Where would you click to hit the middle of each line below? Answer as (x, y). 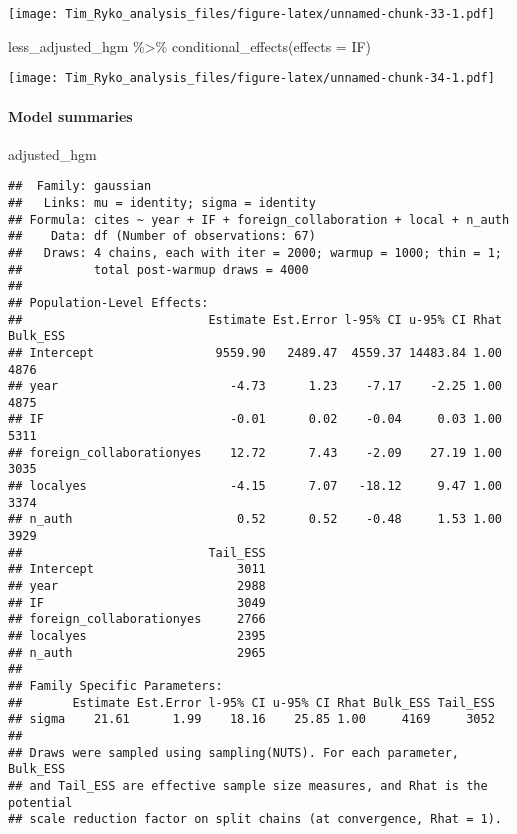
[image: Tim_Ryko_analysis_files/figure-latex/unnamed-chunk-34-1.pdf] (251, 78)
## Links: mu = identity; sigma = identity (162, 202)
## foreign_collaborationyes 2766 (137, 619)
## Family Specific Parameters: (115, 685)
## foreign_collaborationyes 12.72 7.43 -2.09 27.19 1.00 (255, 452)
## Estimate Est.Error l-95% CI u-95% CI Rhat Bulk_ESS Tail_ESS (251, 702)
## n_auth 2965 (137, 652)
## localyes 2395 (137, 636)
